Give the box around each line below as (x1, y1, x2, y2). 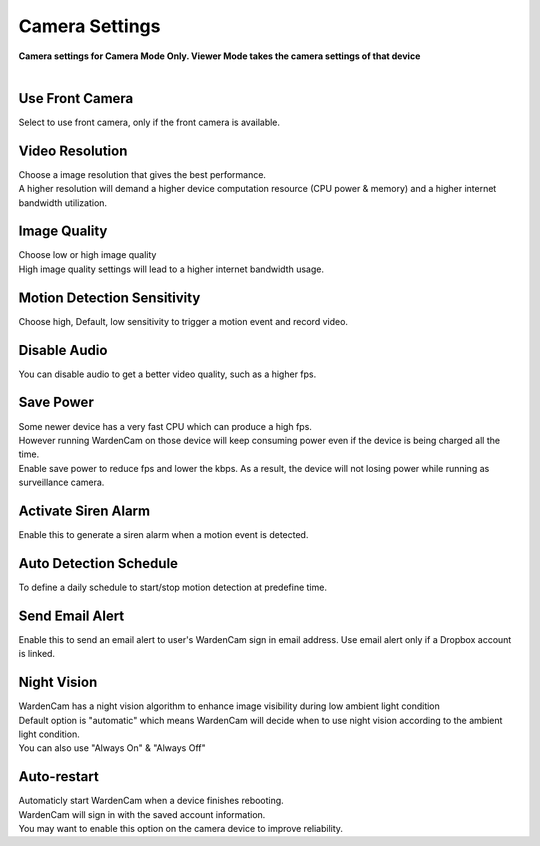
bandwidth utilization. (18, 196, 108, 209)
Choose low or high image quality (18, 249, 157, 261)
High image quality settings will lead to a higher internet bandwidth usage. (18, 263, 325, 275)
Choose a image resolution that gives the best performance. (18, 168, 267, 180)
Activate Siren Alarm (18, 502, 150, 519)
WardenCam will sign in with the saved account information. (18, 808, 266, 820)
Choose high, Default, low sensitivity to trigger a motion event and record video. (18, 315, 349, 327)
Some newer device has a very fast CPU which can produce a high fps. (18, 420, 312, 432)
